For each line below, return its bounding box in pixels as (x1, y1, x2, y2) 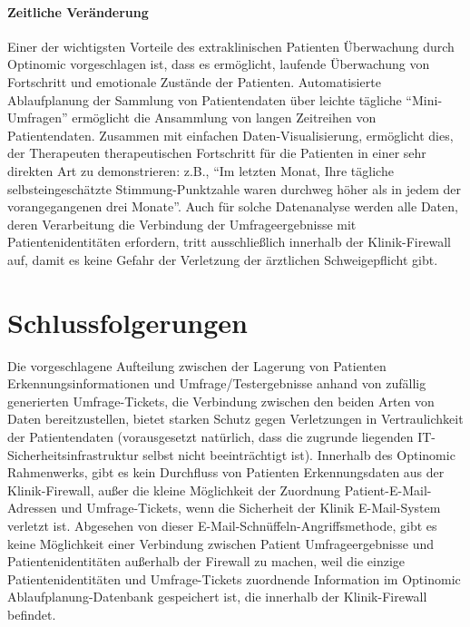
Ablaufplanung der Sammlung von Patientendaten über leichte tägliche (7, 90, 402, 109)
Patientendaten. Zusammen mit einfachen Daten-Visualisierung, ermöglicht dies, (7, 125, 454, 144)
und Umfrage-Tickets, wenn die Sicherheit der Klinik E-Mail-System (61, 498, 441, 517)
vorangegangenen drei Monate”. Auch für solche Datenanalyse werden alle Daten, (7, 197, 458, 216)
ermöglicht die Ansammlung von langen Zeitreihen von (72, 108, 377, 127)
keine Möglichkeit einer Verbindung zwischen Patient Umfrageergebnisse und (7, 534, 434, 553)
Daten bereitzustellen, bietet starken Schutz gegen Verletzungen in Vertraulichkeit (7, 409, 464, 428)
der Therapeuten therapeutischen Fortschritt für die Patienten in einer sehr (7, 143, 426, 162)
